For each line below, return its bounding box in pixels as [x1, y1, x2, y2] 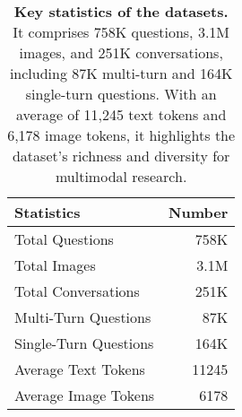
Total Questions [14, 229, 114, 249]
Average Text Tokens [14, 359, 145, 379]
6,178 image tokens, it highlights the [7, 125, 236, 145]
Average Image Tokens [14, 385, 155, 405]
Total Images [14, 255, 96, 275]
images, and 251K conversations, [19, 42, 223, 63]
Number [169, 202, 229, 222]
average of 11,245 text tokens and [15, 104, 227, 125]
